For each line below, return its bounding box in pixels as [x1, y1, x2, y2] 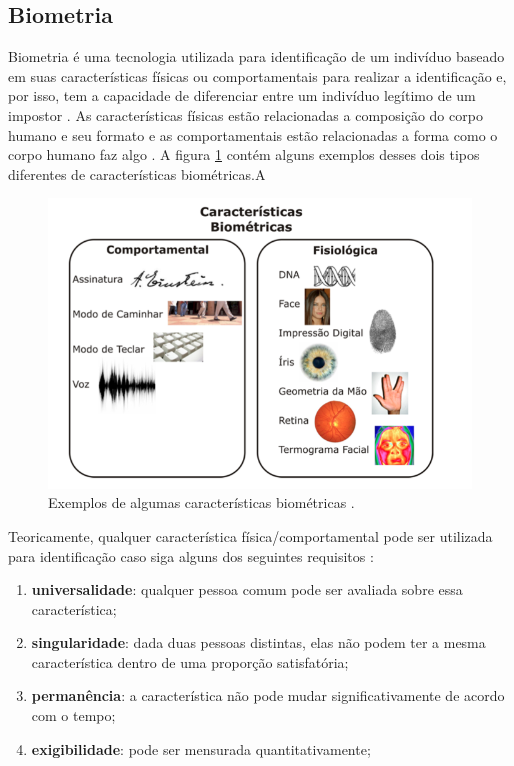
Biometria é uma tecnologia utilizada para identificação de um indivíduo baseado [8, 46, 505, 67]
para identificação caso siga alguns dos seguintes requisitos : [8, 545, 374, 566]
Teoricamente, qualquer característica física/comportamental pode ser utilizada [8, 525, 493, 546]
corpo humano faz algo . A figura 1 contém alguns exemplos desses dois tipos [8, 144, 480, 165]
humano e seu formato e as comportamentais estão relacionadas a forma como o [8, 124, 498, 145]
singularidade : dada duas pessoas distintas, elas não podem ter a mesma [31, 632, 486, 653]
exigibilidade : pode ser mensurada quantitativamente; [31, 738, 371, 759]
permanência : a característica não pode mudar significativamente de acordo [31, 685, 505, 706]
